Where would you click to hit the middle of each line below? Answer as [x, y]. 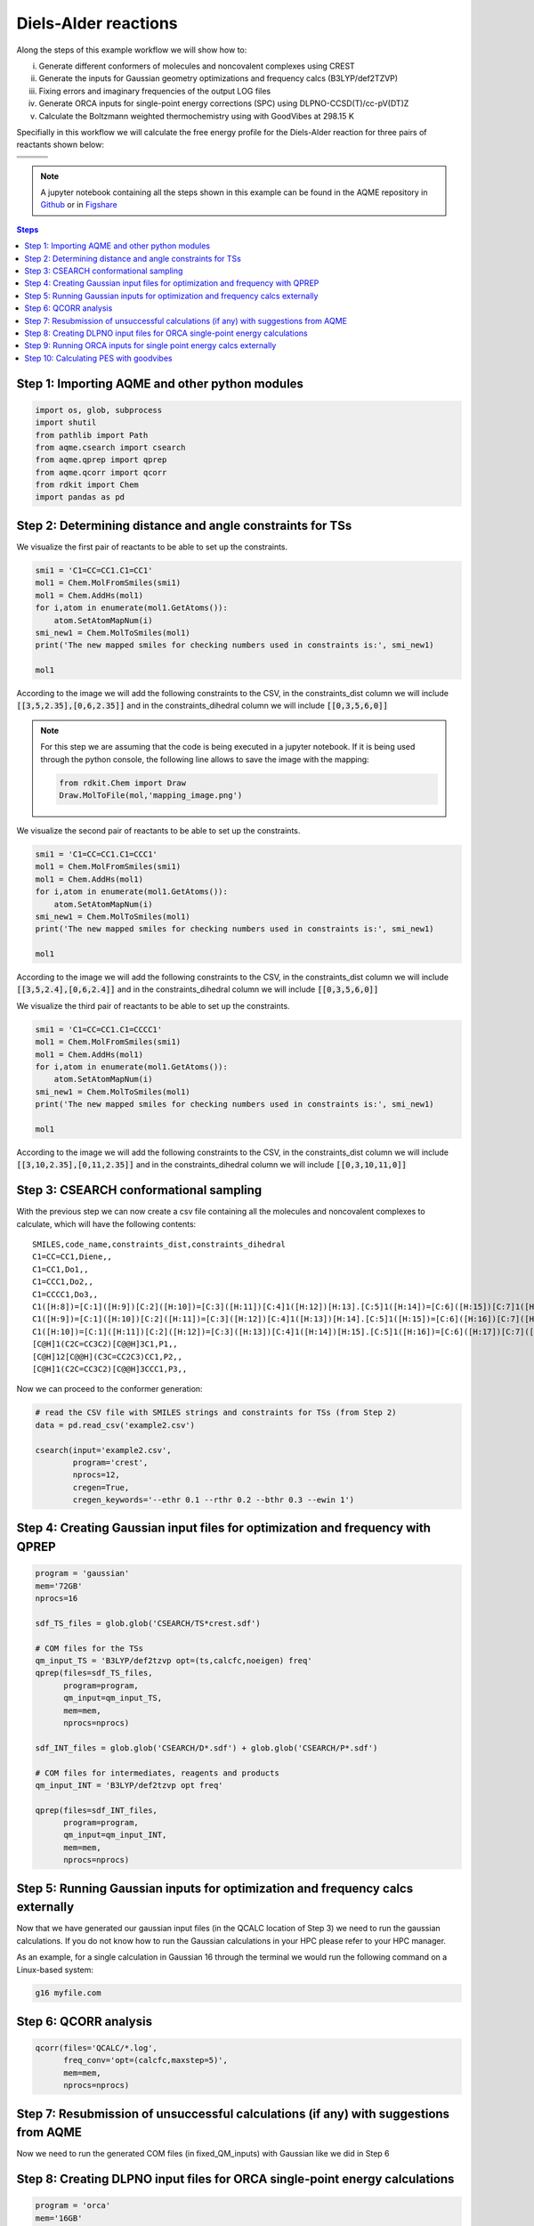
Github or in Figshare [79, 205]
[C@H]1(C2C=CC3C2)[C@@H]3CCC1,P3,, [110, 1369]
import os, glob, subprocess [99, 410]
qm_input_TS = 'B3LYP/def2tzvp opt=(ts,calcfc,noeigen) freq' [174, 1660]
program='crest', [110, 1462]
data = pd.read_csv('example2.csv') [115, 1425]
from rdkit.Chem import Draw [123, 783]
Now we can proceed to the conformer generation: [110, 1389]
